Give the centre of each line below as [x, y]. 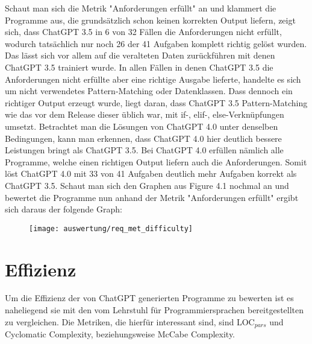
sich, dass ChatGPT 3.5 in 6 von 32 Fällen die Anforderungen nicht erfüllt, [143, 32]
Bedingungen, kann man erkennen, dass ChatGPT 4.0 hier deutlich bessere [143, 138]
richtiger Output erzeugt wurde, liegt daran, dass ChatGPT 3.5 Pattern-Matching [156, 102]
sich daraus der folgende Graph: [64, 209]
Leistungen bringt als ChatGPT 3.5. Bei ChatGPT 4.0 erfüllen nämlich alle [144, 150]
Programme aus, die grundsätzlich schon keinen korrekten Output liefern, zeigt [150, 20]
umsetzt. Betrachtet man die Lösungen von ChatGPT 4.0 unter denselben [142, 126]
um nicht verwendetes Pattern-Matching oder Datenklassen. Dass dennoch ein [149, 91]
